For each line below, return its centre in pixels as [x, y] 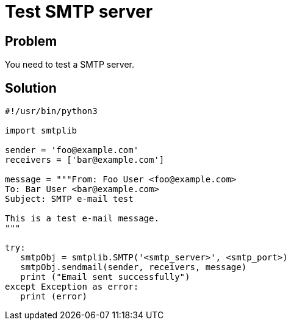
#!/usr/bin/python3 [51, 111]
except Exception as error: [72, 287]
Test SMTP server [79, 12]
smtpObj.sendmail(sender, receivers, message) [134, 267]
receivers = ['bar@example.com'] [85, 160]
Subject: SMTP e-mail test [69, 199]
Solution [31, 88]
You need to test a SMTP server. [70, 65]
